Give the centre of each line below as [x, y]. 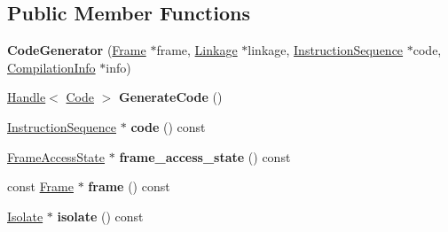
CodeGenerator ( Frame [77, 50]
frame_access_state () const [205, 156]
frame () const [129, 186]
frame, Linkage [197, 50]
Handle [27, 97]
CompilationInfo [51, 67]
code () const [168, 126]
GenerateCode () [171, 97]
